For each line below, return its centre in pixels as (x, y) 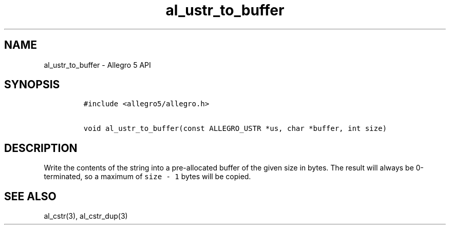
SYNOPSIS (32, 85)
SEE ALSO (30, 196)
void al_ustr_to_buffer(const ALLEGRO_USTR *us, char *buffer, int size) (235, 129)
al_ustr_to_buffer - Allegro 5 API (97, 65)
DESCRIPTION (41, 148)
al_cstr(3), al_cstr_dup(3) (86, 216)
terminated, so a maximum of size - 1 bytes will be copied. (147, 177)
